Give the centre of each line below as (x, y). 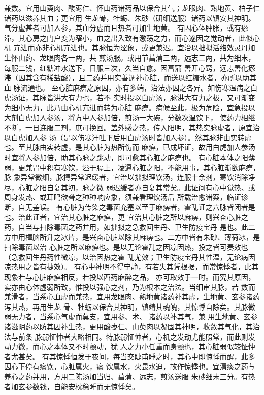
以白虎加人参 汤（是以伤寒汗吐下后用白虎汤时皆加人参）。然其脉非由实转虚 (128, 137)
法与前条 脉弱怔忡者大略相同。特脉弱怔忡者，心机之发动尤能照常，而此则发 (130, 336)
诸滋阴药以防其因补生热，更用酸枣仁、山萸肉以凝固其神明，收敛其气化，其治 (132, 326)
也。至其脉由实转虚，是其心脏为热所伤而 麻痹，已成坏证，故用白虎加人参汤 (130, 147)
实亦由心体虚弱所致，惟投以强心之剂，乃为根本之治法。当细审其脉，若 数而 (130, 286)
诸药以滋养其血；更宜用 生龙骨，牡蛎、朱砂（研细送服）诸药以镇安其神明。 (130, 18)
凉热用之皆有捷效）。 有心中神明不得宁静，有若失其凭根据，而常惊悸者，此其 (131, 267)
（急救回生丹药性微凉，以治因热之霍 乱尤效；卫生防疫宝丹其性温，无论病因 (130, 256)
